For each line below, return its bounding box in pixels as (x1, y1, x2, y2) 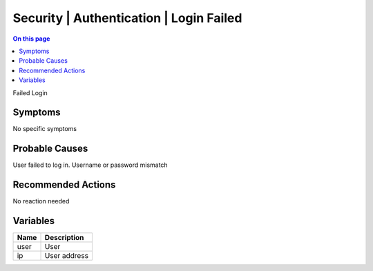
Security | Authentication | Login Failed (12, 10, 242, 26)
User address (44, 251, 89, 261)
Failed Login (12, 88, 48, 97)
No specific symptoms (12, 125, 77, 133)
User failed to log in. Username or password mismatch (12, 161, 169, 169)
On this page (12, 34, 50, 43)
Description (44, 233, 84, 243)
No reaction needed (12, 197, 70, 205)
